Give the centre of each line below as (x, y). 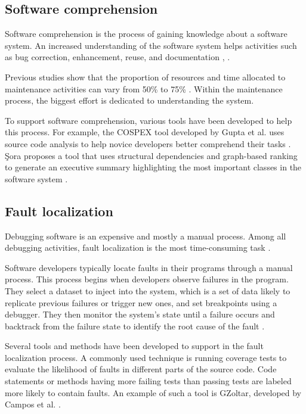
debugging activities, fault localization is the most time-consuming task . (138, 248)
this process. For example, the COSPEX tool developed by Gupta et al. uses (145, 132)
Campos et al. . (33, 404)
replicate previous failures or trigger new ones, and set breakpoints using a (141, 302)
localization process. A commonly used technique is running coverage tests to (146, 357)
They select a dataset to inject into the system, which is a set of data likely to (148, 290)
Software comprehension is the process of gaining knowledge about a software (146, 34)
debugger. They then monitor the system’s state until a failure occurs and (140, 314)
